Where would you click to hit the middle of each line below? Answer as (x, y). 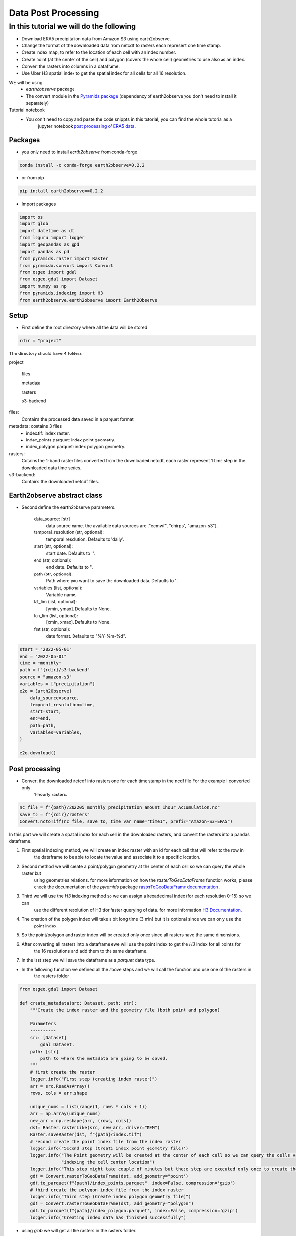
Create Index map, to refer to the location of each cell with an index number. (99, 52)
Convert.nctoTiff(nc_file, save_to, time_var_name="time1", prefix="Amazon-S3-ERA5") (126, 821)
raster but (31, 873)
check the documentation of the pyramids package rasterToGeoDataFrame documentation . (127, 887)
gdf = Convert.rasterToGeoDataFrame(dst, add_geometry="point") (109, 1176)
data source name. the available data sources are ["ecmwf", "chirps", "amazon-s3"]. (132, 526)
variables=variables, (56, 732)
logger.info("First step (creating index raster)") (94, 1079)
